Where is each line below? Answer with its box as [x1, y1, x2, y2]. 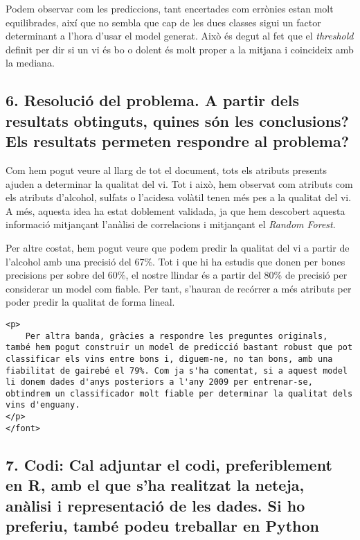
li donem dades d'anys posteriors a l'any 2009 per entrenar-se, [6, 377, 313, 387]
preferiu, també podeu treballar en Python [6, 515, 320, 537]
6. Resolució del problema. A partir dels [6, 89, 299, 111]
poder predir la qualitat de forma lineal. [6, 295, 175, 309]
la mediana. [6, 55, 55, 70]
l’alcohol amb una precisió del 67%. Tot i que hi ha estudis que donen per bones [6, 254, 345, 268]
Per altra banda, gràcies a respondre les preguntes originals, [25, 331, 328, 341]
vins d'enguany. [6, 400, 80, 410]
